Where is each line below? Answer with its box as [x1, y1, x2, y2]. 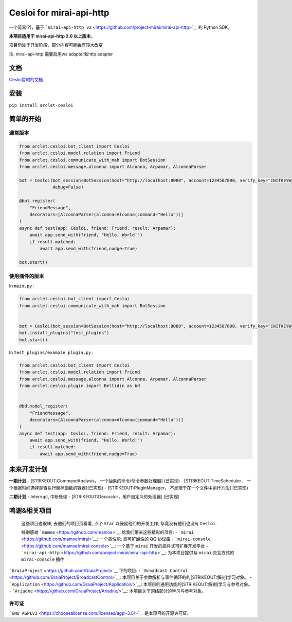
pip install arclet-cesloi [9, 102, 73, 108]
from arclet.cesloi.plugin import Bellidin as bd [19, 383, 140, 388]
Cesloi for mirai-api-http [9, 7, 109, 18]
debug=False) [53, 184, 84, 190]
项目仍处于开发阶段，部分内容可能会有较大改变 [9, 42, 103, 48]
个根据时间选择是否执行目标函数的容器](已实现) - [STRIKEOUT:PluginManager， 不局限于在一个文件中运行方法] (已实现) [9, 485, 248, 491]
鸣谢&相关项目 [9, 506, 52, 514]
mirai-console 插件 [21, 556, 65, 562]
